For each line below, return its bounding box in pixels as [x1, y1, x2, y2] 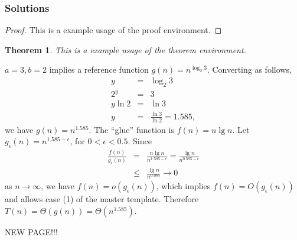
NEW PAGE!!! [5, 225, 58, 238]
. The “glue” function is [89, 123, 174, 135]
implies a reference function [49, 63, 149, 76]
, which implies [156, 180, 211, 192]
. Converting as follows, [207, 63, 292, 76]
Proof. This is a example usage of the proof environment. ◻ [5, 24, 222, 36]
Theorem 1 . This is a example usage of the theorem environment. [5, 43, 246, 56]
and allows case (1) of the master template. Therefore [5, 193, 199, 205]
